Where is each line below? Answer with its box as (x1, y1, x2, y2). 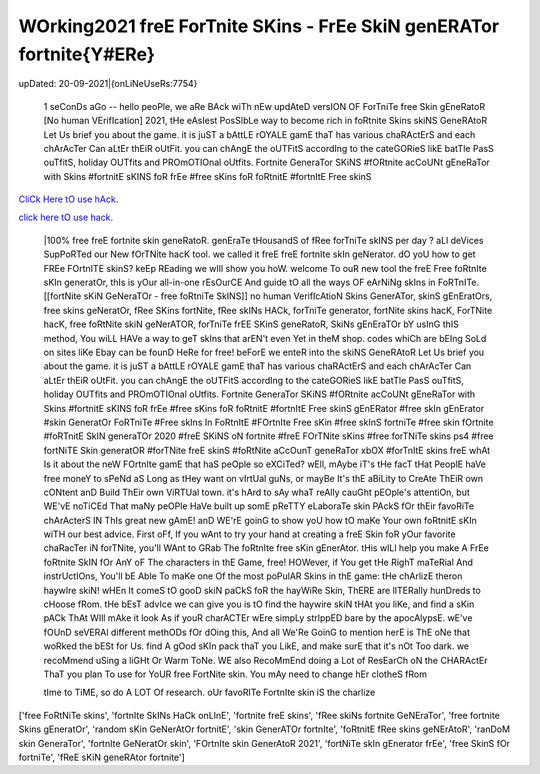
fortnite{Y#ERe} (18, 43, 155, 65)
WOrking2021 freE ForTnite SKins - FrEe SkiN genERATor (18, 15, 500, 37)
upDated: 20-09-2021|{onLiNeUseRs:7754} (18, 78, 198, 90)
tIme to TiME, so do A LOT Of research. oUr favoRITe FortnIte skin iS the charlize (43, 686, 376, 699)
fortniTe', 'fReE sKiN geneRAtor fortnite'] (18, 751, 185, 763)
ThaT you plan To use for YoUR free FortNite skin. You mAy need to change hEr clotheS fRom (43, 668, 427, 680)
